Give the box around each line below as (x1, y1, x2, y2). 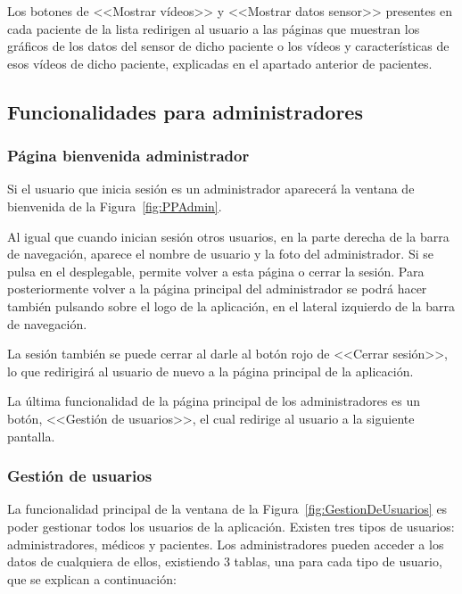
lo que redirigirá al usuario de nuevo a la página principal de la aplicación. (7, 361, 414, 380)
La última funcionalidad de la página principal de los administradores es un (7, 392, 421, 410)
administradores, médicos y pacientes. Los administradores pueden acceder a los (7, 534, 444, 553)
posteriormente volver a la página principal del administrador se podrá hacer (7, 279, 427, 298)
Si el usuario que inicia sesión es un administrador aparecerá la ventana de (7, 179, 415, 198)
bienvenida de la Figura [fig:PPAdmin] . (7, 196, 222, 215)
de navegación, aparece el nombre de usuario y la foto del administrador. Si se (7, 244, 433, 263)
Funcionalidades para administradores (7, 97, 363, 125)
